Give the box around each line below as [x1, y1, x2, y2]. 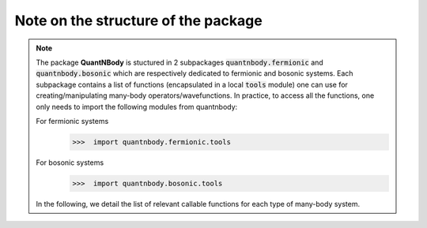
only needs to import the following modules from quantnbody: [36, 102, 238, 111]
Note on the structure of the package [14, 12, 263, 29]
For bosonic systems [36, 158, 104, 167]
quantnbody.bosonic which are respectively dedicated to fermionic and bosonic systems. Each [36, 69, 353, 78]
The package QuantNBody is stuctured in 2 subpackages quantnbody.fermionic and [36, 58, 323, 67]
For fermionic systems [36, 116, 109, 125]
